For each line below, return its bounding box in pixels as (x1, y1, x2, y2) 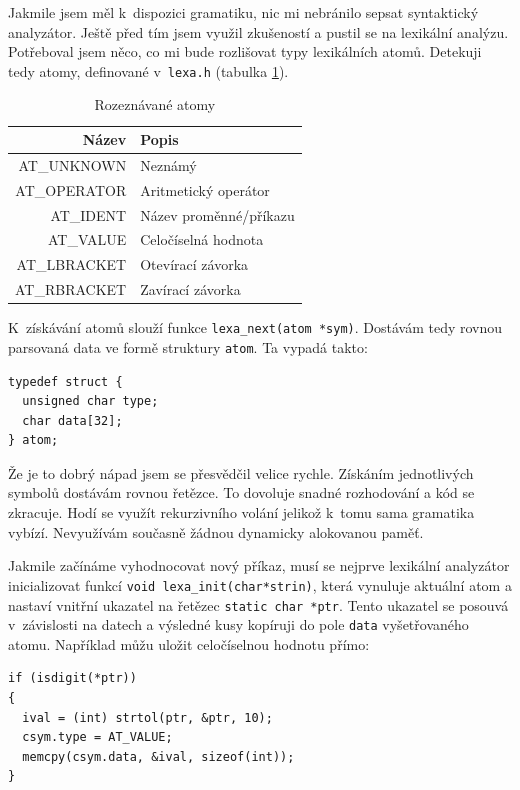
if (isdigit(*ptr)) (8, 671, 137, 686)
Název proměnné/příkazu (140, 204, 295, 225)
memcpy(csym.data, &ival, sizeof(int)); (22, 749, 295, 764)
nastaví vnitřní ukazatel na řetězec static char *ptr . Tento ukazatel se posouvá (8, 594, 509, 615)
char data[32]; (22, 413, 123, 428)
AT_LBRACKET (16, 254, 127, 275)
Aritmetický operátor (140, 179, 270, 200)
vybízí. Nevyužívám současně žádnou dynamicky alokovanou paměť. (8, 521, 424, 542)
